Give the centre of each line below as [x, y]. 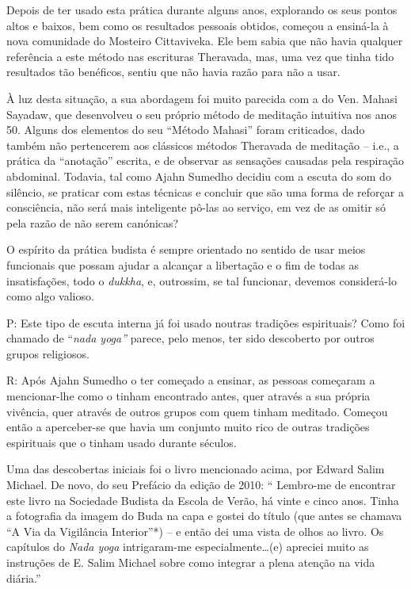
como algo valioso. [50, 296]
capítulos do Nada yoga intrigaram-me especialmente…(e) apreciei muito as [188, 547]
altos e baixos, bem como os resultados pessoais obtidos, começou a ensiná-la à [198, 25]
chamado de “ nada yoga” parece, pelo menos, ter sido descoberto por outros [190, 338]
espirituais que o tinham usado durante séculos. [122, 442]
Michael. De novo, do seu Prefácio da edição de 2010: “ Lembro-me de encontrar [201, 485]
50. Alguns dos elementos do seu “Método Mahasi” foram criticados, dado [186, 130]
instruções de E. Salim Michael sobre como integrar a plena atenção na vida [191, 562]
